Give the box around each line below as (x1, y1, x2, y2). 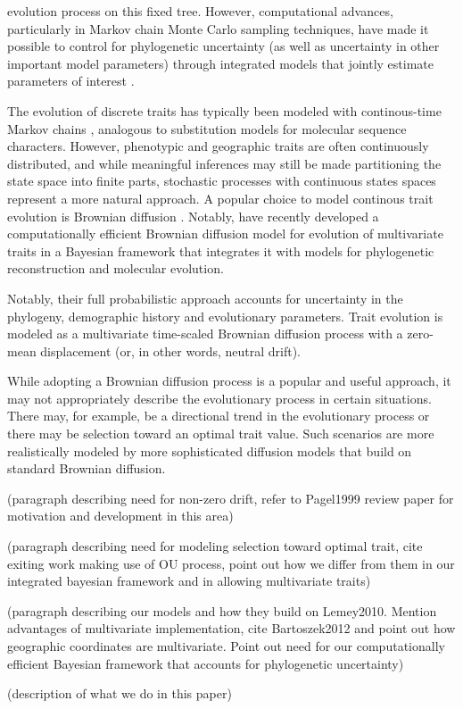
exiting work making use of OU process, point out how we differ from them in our (7, 554, 455, 572)
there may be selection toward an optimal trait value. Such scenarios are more (7, 424, 434, 443)
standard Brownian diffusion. (7, 459, 166, 478)
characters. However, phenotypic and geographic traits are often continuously (7, 137, 429, 155)
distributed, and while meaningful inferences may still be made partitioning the (7, 154, 442, 172)
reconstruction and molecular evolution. (7, 259, 224, 278)
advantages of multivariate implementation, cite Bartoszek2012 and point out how (7, 619, 456, 638)
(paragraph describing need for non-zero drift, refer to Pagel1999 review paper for (7, 488, 454, 507)
